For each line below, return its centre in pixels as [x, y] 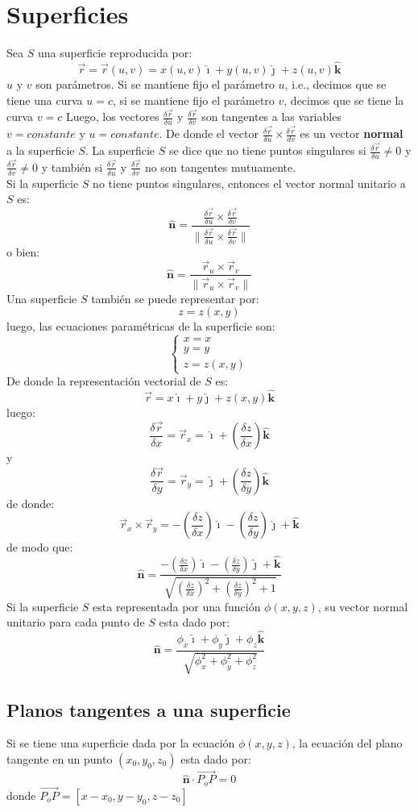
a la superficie [41, 150]
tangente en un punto [60, 758]
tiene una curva [45, 100]
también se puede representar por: [175, 298]
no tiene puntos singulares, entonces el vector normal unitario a [249, 183]
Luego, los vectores [112, 117]
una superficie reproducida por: [115, 53]
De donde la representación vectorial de [104, 381]
